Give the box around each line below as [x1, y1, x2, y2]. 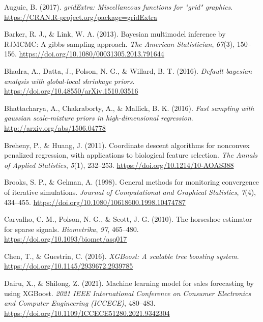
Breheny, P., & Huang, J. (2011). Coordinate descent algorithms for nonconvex [4, 139, 250, 150]
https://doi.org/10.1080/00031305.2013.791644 [19, 48, 164, 59]
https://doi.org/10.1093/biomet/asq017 [4, 233, 127, 244]
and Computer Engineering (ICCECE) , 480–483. [4, 298, 156, 308]
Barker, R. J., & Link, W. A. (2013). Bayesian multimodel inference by [4, 28, 226, 39]
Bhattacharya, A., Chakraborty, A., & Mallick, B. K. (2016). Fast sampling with [4, 102, 254, 113]
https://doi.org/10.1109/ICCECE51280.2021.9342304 [4, 307, 170, 318]
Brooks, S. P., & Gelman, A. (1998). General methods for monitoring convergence [4, 177, 259, 187]
